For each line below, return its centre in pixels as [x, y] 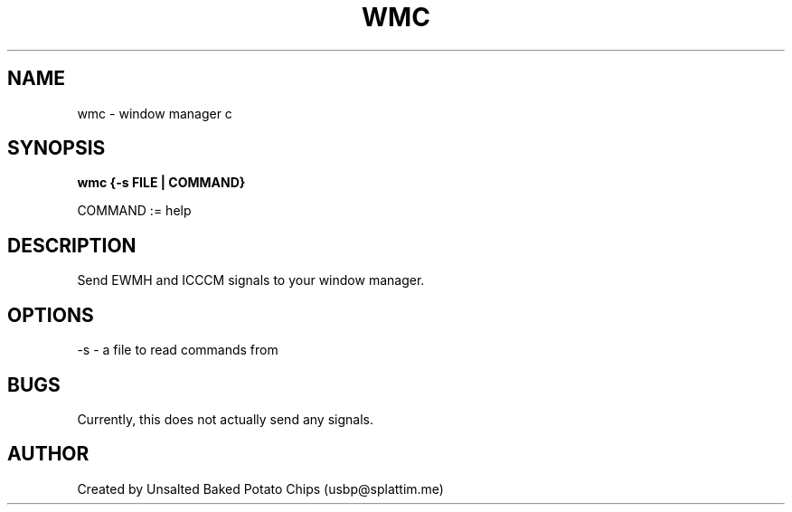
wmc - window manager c [155, 113]
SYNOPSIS [57, 148]
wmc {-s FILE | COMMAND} [161, 183]
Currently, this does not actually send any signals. [225, 419]
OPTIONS [51, 315]
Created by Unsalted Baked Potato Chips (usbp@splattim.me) [260, 488]
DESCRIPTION [72, 245]
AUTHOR [48, 454]
